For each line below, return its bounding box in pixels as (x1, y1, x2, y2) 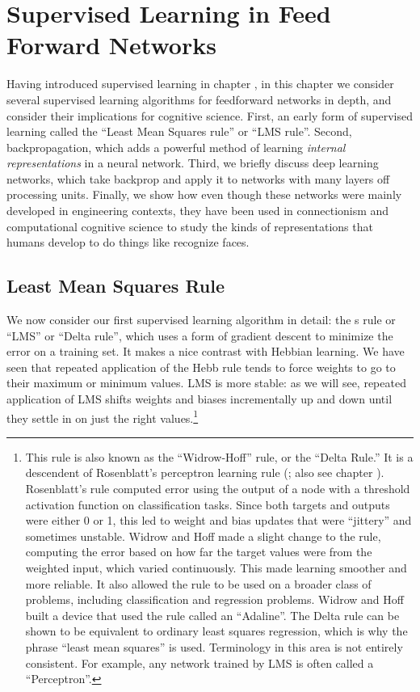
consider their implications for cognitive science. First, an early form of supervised (6, 107, 413, 124)
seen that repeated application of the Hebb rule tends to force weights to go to (6, 358, 396, 375)
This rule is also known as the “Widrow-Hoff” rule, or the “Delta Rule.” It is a (25, 448, 414, 465)
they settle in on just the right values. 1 (6, 407, 199, 426)
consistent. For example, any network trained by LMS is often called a (25, 654, 374, 671)
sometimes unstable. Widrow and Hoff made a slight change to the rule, (25, 527, 381, 544)
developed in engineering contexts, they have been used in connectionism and (6, 202, 389, 219)
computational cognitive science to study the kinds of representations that (6, 217, 373, 234)
